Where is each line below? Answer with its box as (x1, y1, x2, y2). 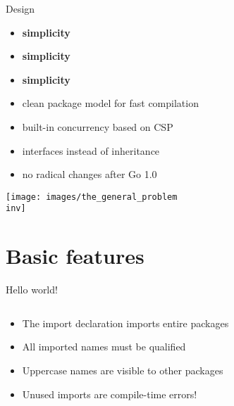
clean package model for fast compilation (22, 96, 199, 110)
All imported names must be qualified (22, 339, 186, 354)
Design (6, 1, 35, 15)
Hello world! (6, 282, 58, 297)
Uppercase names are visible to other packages (22, 362, 223, 377)
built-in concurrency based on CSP (22, 119, 173, 134)
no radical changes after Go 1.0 (22, 167, 157, 182)
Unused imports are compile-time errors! (22, 386, 197, 401)
